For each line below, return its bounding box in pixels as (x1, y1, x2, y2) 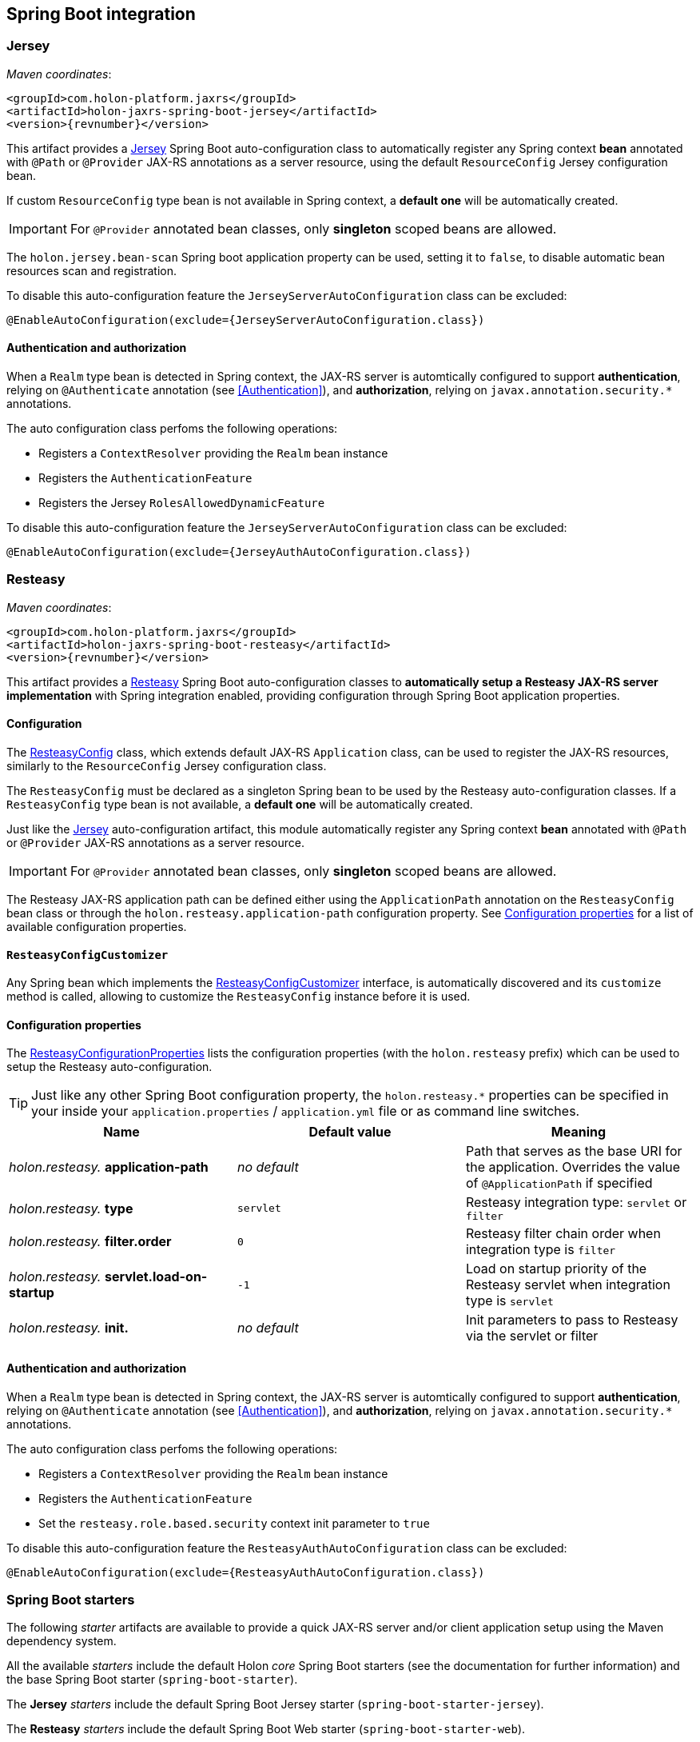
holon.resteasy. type (9, 1200, 133, 1217)
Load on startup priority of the (465, 1261, 647, 1277)
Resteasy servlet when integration (465, 1277, 670, 1293)
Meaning (551, 1124, 607, 1141)
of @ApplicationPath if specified (465, 1175, 653, 1192)
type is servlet (465, 1293, 554, 1309)
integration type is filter (465, 1241, 616, 1258)
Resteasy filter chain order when (465, 1225, 661, 1242)
